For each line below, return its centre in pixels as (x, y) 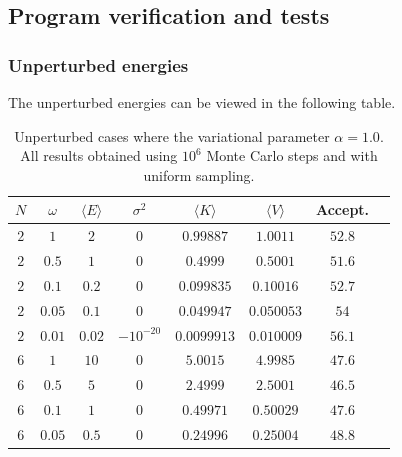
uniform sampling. (199, 174)
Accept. (342, 209)
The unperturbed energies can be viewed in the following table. (202, 102)
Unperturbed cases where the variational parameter (172, 135)
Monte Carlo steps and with (292, 155)
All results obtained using (99, 155)
